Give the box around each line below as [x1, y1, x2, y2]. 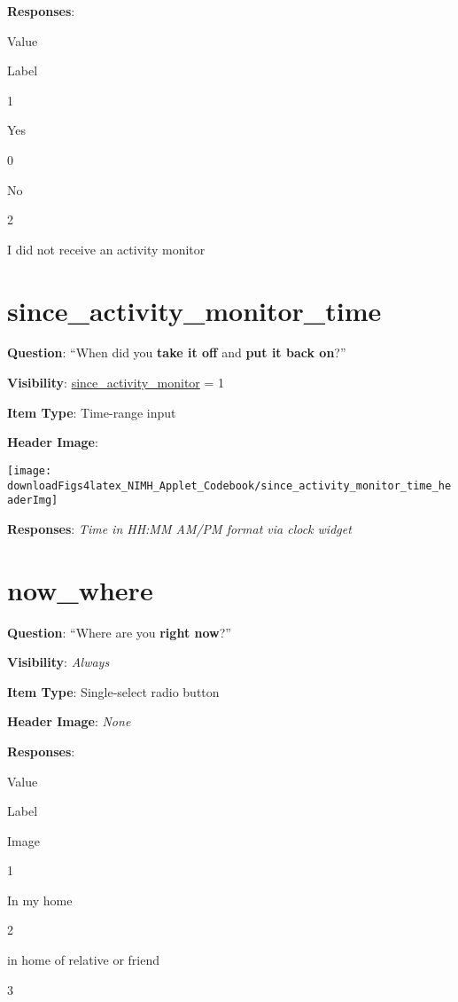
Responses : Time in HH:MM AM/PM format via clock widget [7, 519, 352, 537]
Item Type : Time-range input [7, 403, 176, 421]
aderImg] [7, 494, 58, 507]
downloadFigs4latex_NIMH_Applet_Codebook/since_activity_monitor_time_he [7, 479, 452, 492]
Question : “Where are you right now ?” [7, 622, 231, 641]
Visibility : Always [7, 653, 110, 671]
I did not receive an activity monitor [7, 239, 206, 258]
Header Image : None [7, 712, 131, 731]
